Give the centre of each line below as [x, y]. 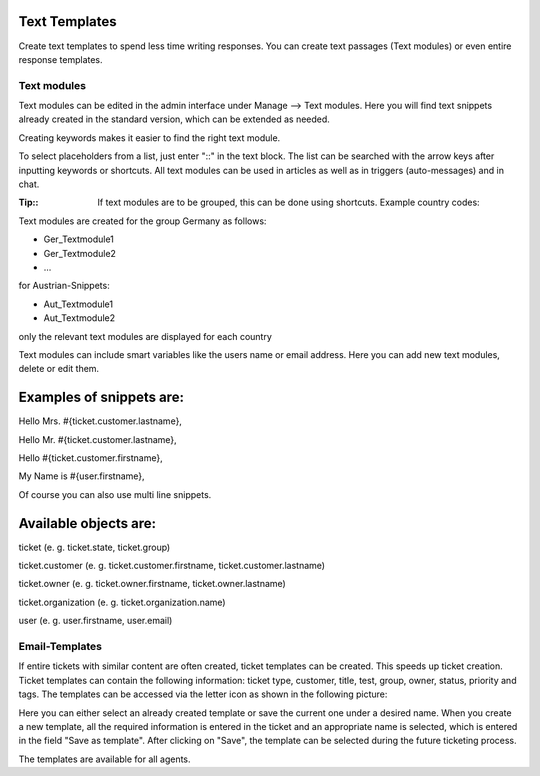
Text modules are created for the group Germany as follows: [142, 221]
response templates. [61, 59]
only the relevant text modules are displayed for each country [145, 336]
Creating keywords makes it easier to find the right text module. [149, 137]
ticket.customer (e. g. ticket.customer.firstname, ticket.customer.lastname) [171, 566]
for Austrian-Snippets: [64, 286]
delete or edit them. [59, 369]
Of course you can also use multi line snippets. [115, 494]
